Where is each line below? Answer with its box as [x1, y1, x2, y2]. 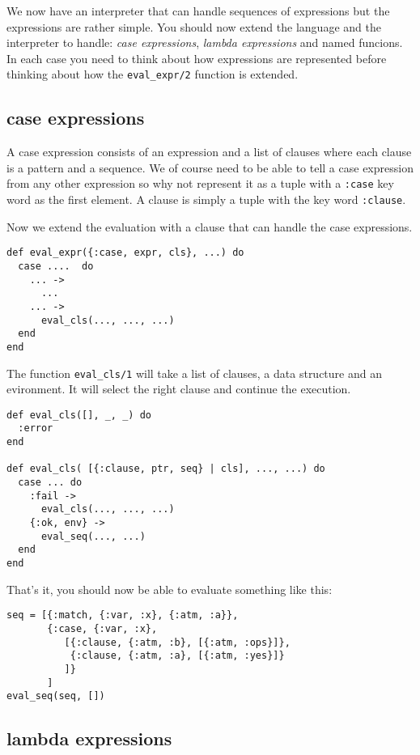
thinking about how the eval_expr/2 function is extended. [6, 66, 299, 83]
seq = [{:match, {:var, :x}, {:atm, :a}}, [6, 609, 239, 621]
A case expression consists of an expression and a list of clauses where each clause [6, 143, 412, 160]
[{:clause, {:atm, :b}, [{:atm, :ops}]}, [64, 636, 291, 648]
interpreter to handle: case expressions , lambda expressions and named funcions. [6, 34, 403, 51]
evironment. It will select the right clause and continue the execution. [6, 380, 351, 397]
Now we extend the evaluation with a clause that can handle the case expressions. [6, 218, 413, 235]
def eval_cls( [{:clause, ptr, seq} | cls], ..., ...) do [6, 463, 325, 475]
